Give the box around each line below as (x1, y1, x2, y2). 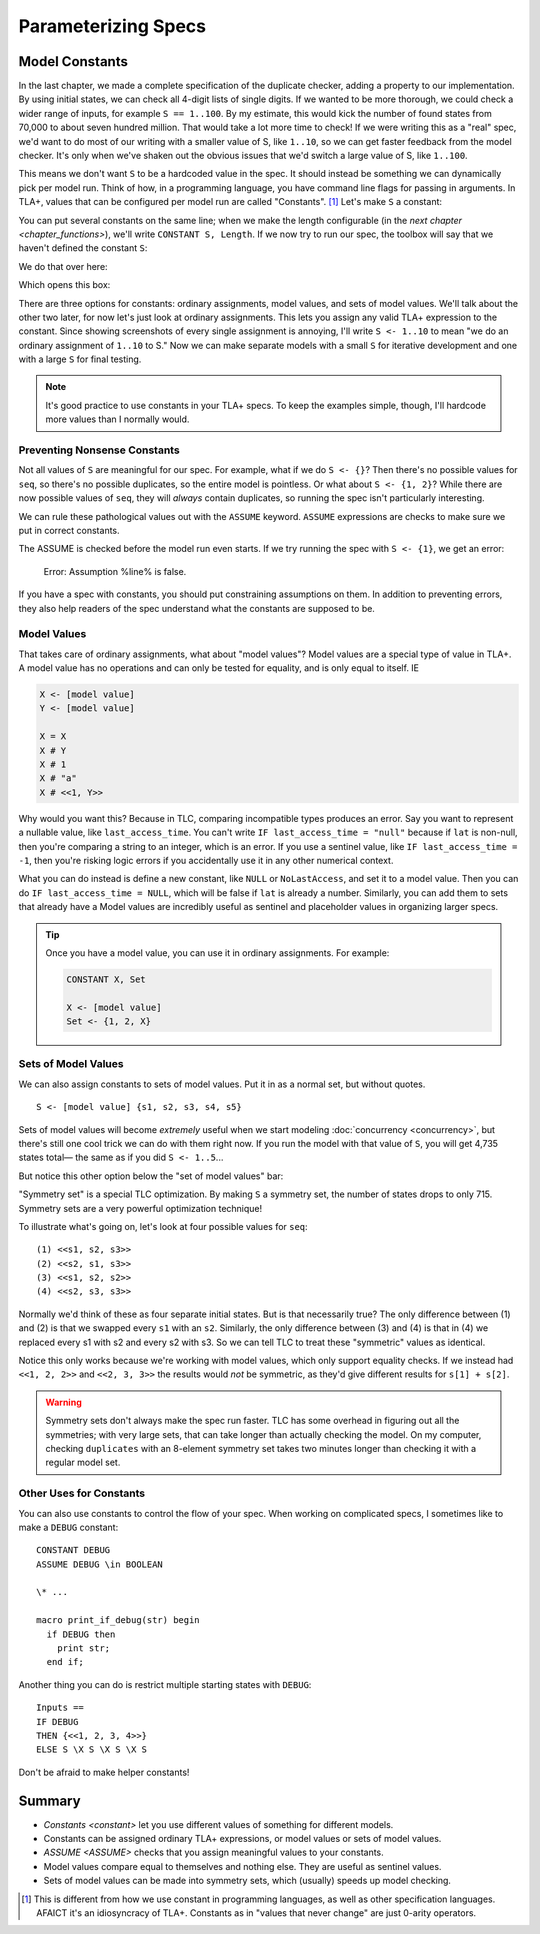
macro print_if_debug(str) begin (36, 1615, 200, 1626)
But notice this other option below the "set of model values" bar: (18, 1170, 284, 1182)
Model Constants (18, 53, 129, 70)
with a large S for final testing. (18, 353, 142, 365)
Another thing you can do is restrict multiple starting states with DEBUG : (18, 1678, 312, 1690)
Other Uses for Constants (18, 1486, 146, 1500)
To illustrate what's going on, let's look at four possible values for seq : (18, 1220, 309, 1232)
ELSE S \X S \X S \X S (36, 1744, 148, 1755)
